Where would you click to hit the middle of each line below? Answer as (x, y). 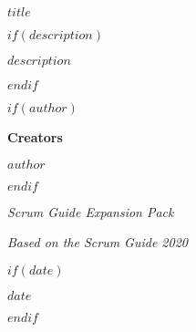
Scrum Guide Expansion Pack (91, 211)
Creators (35, 137)
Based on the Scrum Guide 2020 (98, 242)
